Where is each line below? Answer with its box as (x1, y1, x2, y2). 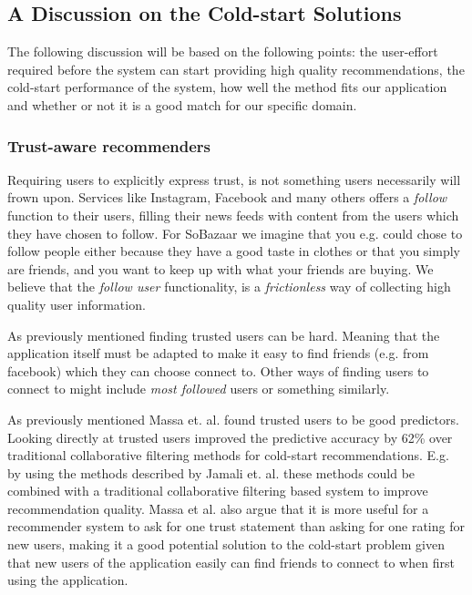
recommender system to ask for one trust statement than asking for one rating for (7, 517, 465, 536)
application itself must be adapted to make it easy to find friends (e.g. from (7, 344, 429, 363)
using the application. (7, 570, 128, 590)
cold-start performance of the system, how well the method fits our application (7, 77, 447, 97)
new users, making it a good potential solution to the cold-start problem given (7, 535, 445, 554)
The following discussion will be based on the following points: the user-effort (7, 42, 438, 61)
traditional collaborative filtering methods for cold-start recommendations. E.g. (7, 446, 449, 465)
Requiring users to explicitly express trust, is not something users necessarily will (7, 169, 461, 189)
